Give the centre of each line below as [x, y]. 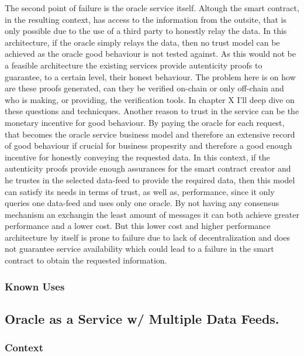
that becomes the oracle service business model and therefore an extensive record [150, 134]
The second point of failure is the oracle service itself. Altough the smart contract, [152, 8]
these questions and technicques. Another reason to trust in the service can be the [152, 111]
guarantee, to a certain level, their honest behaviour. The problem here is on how [150, 76]
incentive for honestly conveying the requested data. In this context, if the [137, 157]
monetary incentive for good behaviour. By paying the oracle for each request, [145, 122]
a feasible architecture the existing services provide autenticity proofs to [134, 65]
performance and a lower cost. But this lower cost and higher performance [138, 226]
